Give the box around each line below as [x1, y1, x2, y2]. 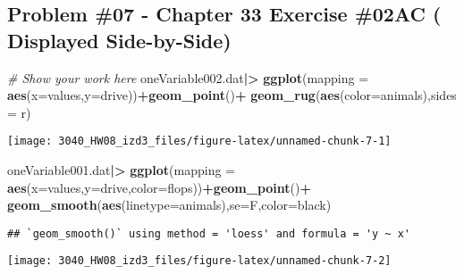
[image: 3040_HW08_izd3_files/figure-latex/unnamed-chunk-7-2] [7, 254, 392, 268]
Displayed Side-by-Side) [7, 26, 232, 54]
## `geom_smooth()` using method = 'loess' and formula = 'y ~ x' [7, 227, 411, 240]
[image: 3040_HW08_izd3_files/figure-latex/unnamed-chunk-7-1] [7, 135, 392, 148]
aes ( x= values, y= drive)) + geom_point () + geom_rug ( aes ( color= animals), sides [7, 86, 457, 104]
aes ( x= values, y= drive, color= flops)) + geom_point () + [7, 178, 311, 196]
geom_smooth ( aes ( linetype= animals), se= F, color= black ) [7, 195, 332, 214]
